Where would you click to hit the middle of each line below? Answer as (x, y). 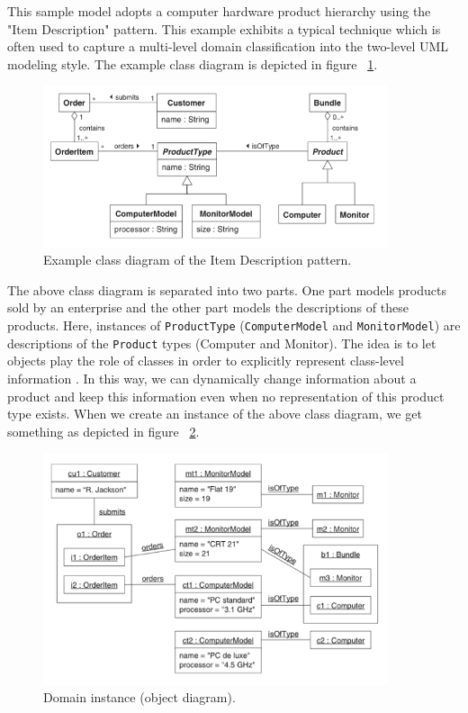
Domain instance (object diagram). (139, 697)
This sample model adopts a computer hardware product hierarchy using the (219, 11)
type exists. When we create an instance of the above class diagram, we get (215, 414)
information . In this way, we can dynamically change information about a (212, 378)
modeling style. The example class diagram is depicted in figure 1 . (193, 63)
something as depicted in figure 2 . (103, 431)
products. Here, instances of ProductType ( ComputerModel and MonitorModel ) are (234, 325)
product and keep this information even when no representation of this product (226, 396)
